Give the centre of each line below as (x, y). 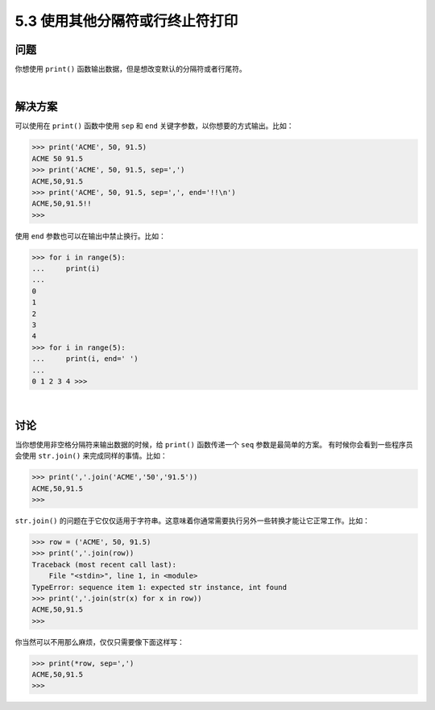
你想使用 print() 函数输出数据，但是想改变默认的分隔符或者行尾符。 (130, 69)
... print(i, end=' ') (85, 359)
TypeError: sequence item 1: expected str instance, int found (159, 587)
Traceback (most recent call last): (104, 565)
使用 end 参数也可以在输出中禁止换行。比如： (91, 236)
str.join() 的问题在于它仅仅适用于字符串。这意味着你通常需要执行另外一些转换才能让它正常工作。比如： (193, 521)
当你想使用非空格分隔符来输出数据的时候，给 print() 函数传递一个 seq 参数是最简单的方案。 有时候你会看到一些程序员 (214, 444)
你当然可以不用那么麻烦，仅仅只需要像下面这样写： (99, 641)
